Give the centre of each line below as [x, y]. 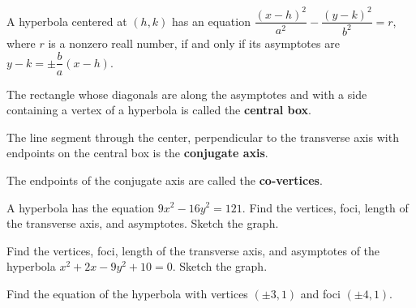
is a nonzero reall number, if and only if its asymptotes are [194, 43]
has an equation [211, 21]
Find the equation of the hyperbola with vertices [127, 293]
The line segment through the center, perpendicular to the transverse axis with [203, 137]
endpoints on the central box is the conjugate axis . [137, 153]
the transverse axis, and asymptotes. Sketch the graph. [143, 223]
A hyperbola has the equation [81, 207]
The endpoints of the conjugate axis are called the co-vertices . [165, 180]
